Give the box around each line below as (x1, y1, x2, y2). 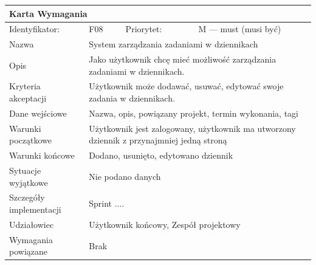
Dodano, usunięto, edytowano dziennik (89, 149, 233, 162)
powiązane (9, 245, 47, 258)
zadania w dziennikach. (89, 92, 175, 105)
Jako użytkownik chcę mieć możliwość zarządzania (89, 53, 276, 66)
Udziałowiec (9, 218, 54, 230)
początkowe (9, 134, 52, 146)
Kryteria (9, 80, 41, 92)
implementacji (9, 203, 61, 216)
